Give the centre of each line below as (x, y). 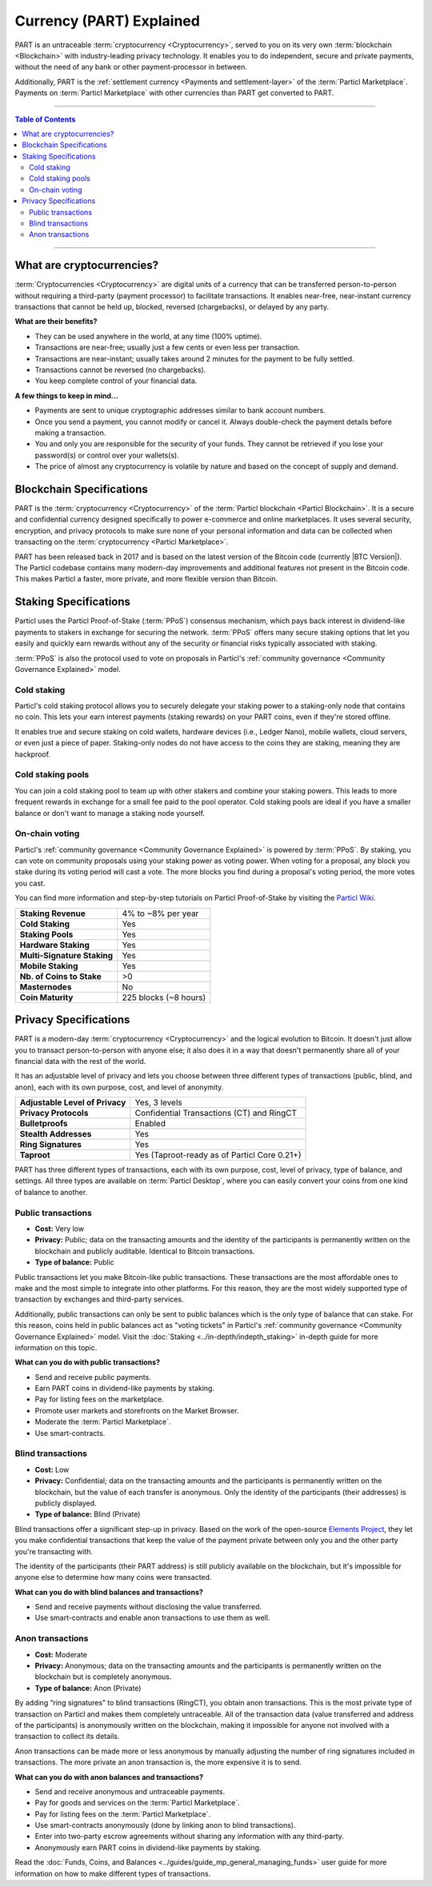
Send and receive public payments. (93, 1377)
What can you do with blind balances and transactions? (109, 1592)
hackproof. (33, 754)
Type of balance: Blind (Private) (88, 1514)
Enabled (150, 1124)
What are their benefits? (56, 322)
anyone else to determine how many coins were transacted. (113, 1577)
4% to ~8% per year (160, 914)
